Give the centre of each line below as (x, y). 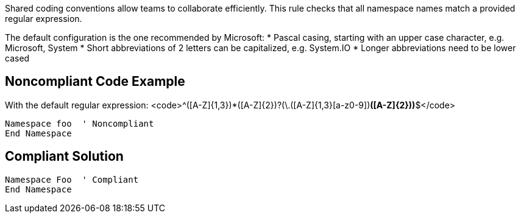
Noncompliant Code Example (95, 82)
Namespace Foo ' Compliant (72, 179)
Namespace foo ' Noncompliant (80, 123)
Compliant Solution (64, 156)
